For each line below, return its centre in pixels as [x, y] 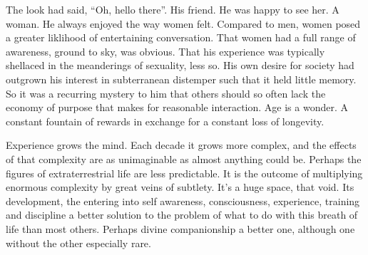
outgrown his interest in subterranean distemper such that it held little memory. [181, 79]
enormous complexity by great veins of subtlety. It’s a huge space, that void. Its [180, 187]
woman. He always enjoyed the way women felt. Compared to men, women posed [183, 23]
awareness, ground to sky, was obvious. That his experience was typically [165, 51]
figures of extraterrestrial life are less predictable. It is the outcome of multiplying [184, 173]
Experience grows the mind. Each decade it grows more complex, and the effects [181, 145]
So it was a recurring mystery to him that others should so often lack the [166, 93]
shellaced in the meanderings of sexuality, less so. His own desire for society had [180, 65]
